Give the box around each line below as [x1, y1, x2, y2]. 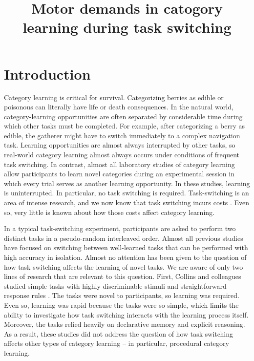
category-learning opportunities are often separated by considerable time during [4, 111, 243, 121]
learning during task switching [22, 17, 232, 37]
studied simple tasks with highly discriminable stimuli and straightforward [4, 280, 227, 291]
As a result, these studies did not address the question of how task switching [4, 328, 233, 339]
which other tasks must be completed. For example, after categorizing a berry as [4, 121, 245, 131]
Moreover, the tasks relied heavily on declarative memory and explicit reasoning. [4, 319, 245, 329]
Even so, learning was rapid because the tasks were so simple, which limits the [4, 299, 239, 310]
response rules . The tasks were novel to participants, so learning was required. [4, 290, 239, 300]
